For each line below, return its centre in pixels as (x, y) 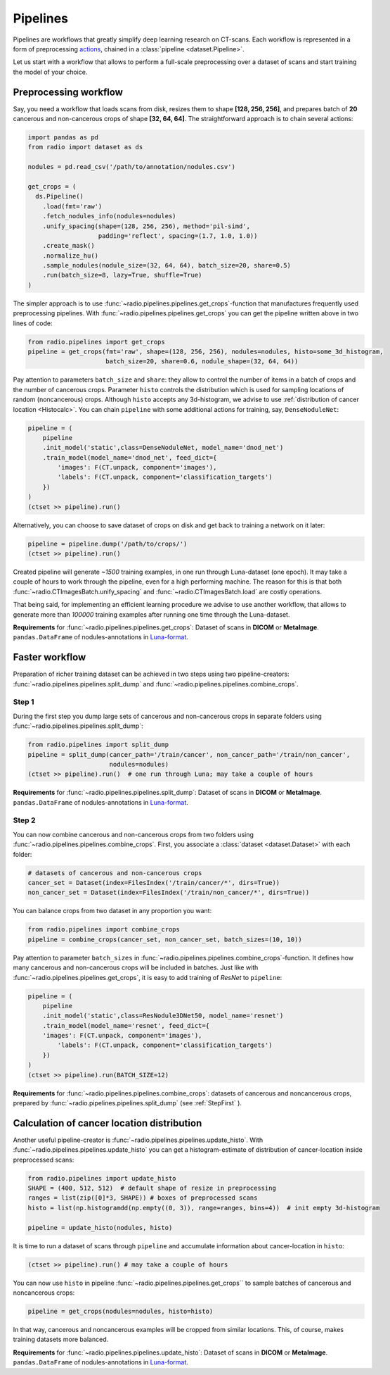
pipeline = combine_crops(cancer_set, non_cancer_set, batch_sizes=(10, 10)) (165, 939)
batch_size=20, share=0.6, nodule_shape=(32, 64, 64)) (202, 362)
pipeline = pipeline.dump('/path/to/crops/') (108, 544)
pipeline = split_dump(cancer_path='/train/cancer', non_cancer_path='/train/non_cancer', (189, 754)
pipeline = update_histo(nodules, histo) (100, 1228)
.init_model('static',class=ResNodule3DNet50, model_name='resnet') (163, 1016)
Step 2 (24, 820)
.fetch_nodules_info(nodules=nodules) (109, 216)
